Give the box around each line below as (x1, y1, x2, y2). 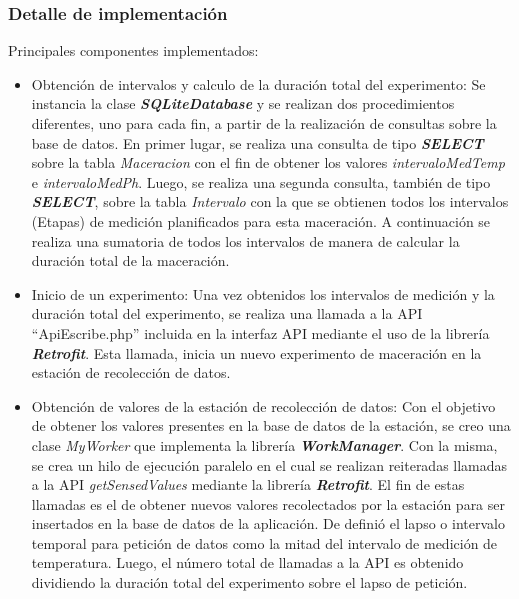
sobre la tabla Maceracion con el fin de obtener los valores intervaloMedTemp (31, 152, 505, 173)
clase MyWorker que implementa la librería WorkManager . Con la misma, (31, 434, 498, 455)
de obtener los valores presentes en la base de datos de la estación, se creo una (31, 415, 511, 436)
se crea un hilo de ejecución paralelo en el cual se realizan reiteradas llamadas (31, 454, 508, 475)
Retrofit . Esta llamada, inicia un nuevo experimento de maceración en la (31, 342, 482, 363)
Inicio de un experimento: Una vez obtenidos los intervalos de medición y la (31, 283, 495, 304)
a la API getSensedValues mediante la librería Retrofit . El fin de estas (31, 474, 465, 495)
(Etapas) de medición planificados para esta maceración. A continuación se (31, 210, 491, 231)
